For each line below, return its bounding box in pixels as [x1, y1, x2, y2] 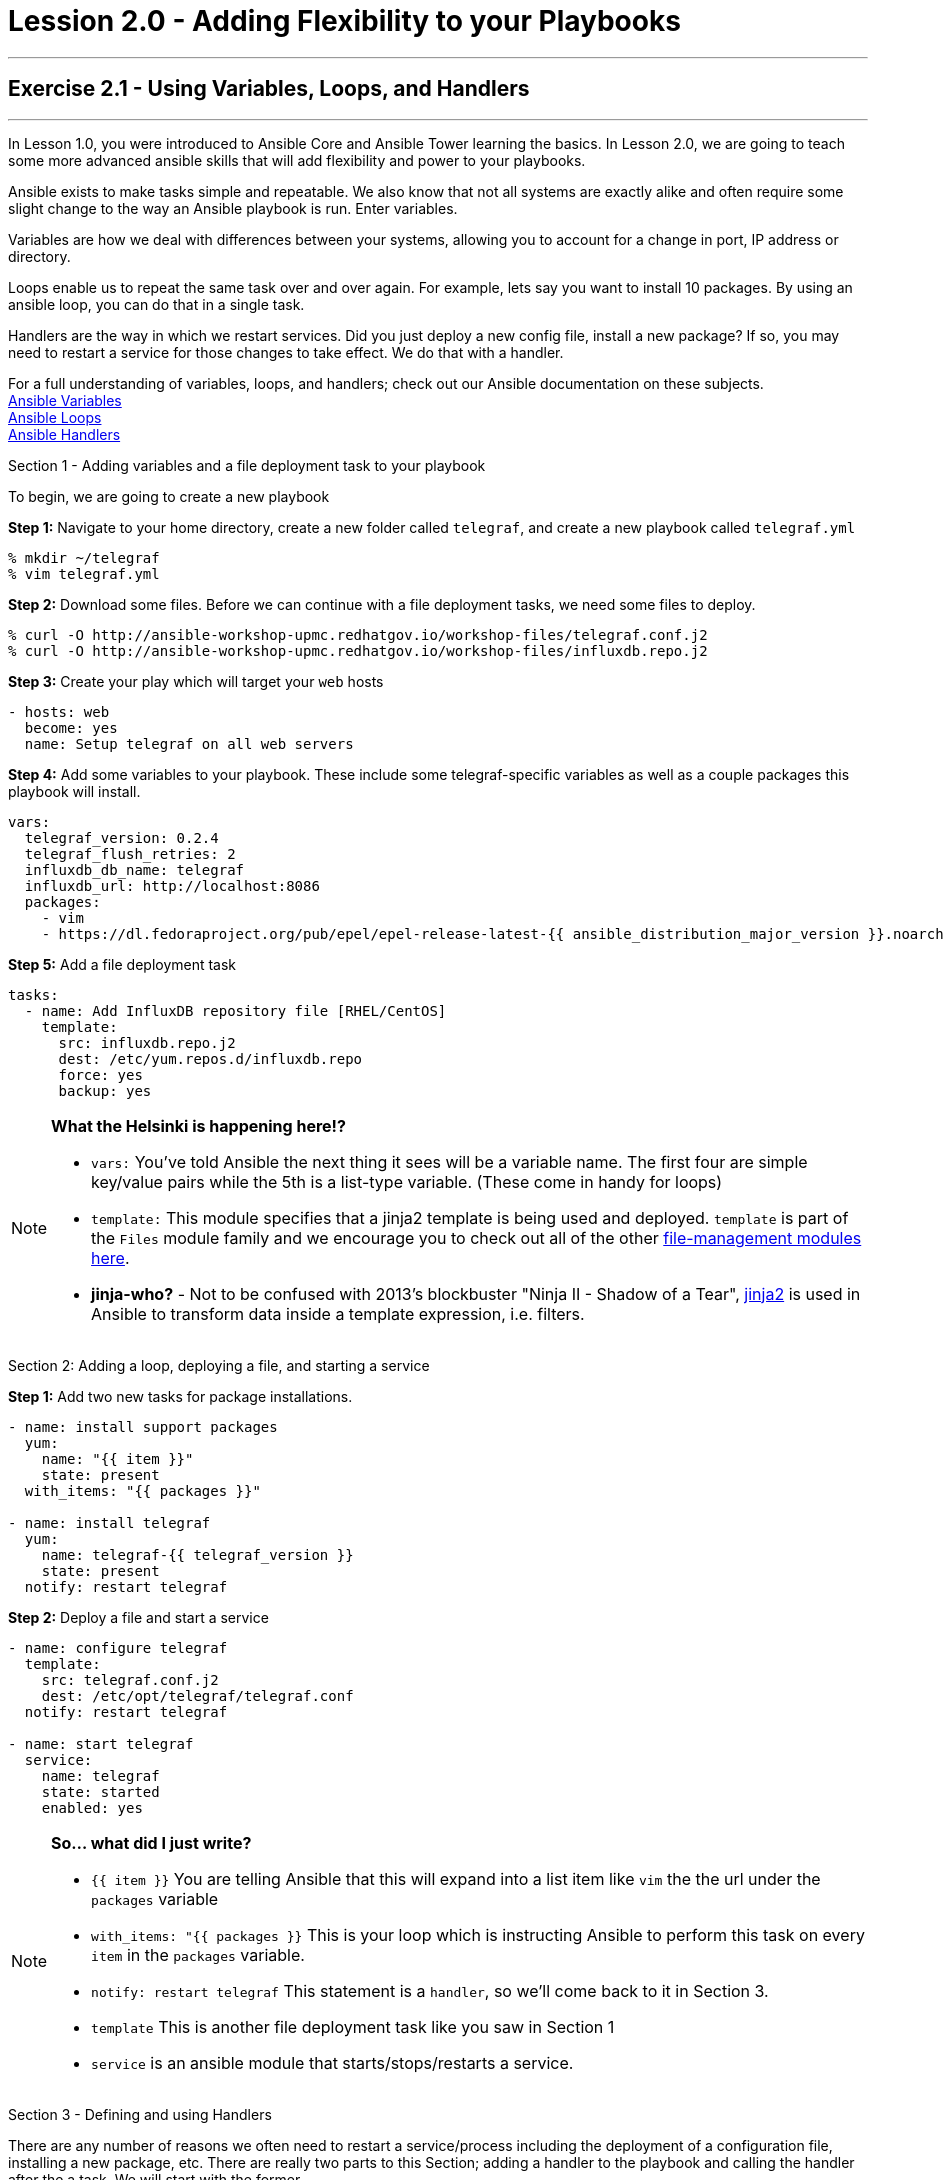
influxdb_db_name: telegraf [24, 861, 245, 878]
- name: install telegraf [8, 1514, 211, 1531]
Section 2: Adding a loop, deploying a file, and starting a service [8, 1356, 430, 1374]
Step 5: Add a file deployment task [8, 955, 237, 973]
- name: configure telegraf [8, 1639, 228, 1656]
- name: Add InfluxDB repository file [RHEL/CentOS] [24, 1002, 447, 1019]
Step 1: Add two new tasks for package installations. [8, 1387, 353, 1405]
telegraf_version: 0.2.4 [24, 829, 219, 846]
